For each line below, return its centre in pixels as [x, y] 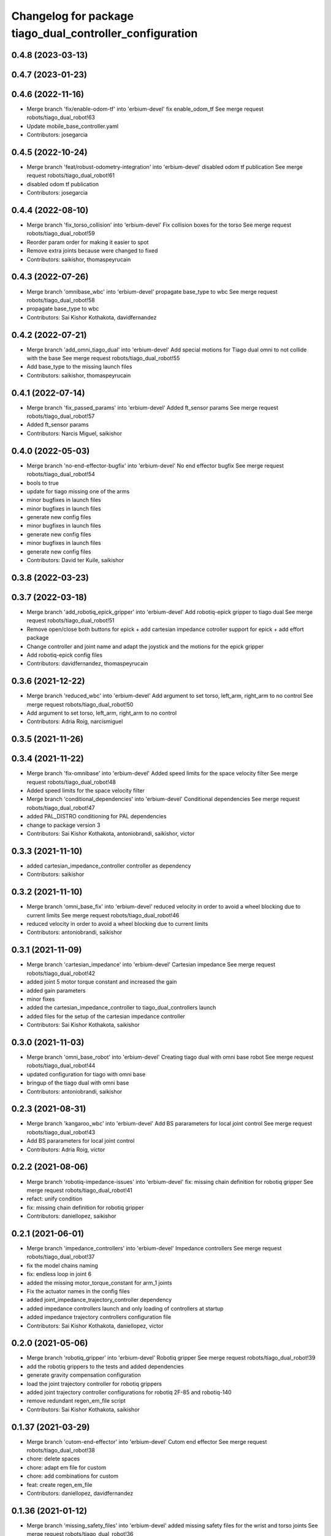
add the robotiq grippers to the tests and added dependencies [105, 1366]
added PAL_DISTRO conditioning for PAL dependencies [97, 817]
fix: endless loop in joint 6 [59, 1274]
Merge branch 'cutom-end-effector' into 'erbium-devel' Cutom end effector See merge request [147, 1441]
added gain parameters [56, 990]
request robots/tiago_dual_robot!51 [70, 621]
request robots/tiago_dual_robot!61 [70, 176]
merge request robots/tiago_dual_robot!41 [80, 1190]
